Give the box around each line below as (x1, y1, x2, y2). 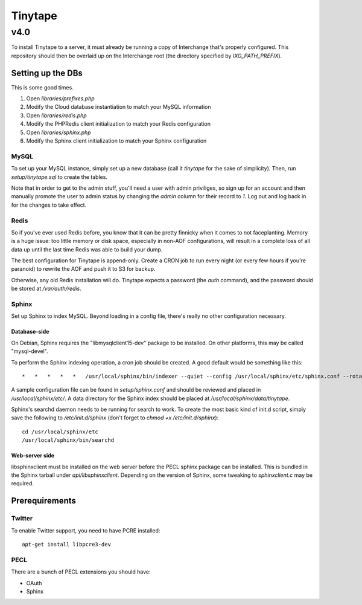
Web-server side (11, 452, 54, 459)
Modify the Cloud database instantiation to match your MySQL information (26, 103, 211, 111)
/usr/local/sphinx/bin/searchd (22, 437, 115, 444)
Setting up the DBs (11, 68, 83, 78)
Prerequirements (11, 496, 77, 506)
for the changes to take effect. (11, 201, 87, 209)
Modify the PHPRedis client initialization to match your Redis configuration (26, 120, 211, 128)
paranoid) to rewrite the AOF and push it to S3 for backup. (11, 265, 156, 273)
